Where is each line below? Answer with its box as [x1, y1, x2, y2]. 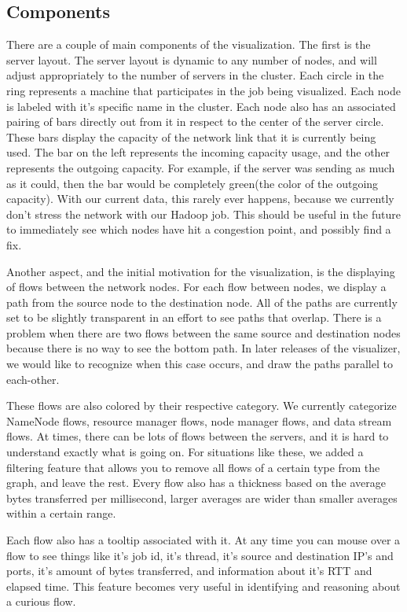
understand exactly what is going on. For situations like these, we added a [6, 444, 364, 460]
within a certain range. [6, 505, 116, 522]
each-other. [6, 371, 60, 387]
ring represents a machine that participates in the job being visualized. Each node [6, 82, 401, 98]
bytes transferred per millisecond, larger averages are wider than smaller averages [6, 489, 398, 506]
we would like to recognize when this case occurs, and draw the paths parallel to [6, 356, 393, 372]
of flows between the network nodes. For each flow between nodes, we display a [6, 278, 387, 295]
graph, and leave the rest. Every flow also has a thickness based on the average [6, 474, 386, 491]
